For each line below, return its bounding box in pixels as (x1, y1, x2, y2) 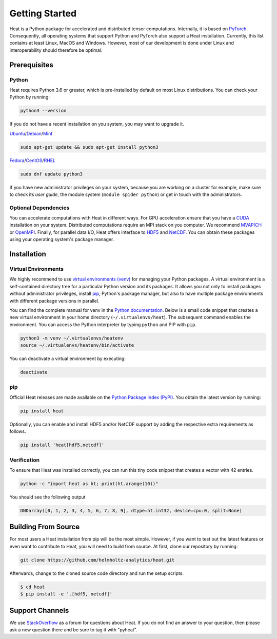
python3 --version (20, 108, 67, 114)
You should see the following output (9, 494, 86, 500)
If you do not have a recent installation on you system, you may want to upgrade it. (9, 121, 184, 127)
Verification (9, 456, 40, 464)
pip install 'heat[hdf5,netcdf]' (20, 442, 105, 448)
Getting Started (9, 8, 77, 19)
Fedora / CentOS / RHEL (9, 157, 56, 164)
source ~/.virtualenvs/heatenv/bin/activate (20, 343, 134, 348)
